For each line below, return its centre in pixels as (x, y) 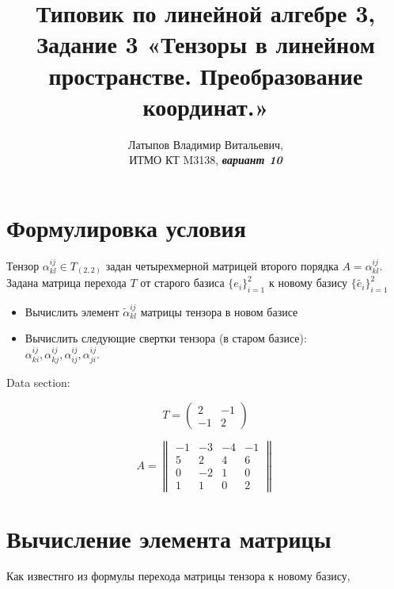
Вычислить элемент (72, 311)
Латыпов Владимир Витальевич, (206, 144)
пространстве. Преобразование (206, 75)
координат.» (206, 106)
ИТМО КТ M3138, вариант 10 (206, 160)
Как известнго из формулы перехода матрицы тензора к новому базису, (178, 576)
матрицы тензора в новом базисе (219, 311)
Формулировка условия (126, 227)
